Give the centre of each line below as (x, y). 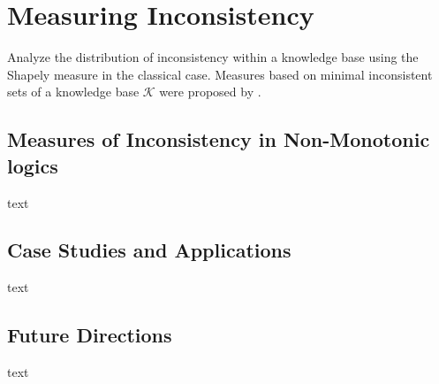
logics (33, 165)
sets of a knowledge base (73, 92)
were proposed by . (210, 92)
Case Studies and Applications (149, 250)
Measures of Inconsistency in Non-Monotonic (219, 139)
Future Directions (90, 335)
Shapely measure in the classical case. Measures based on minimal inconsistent (220, 74)
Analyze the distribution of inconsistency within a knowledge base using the (213, 57)
